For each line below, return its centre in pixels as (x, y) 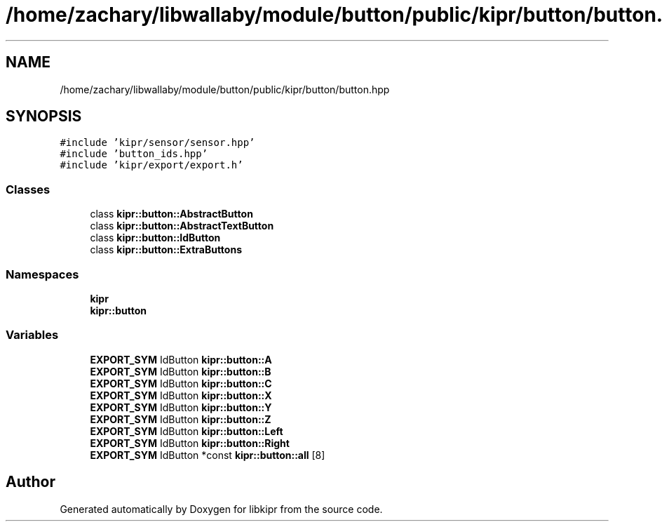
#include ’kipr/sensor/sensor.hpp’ (157, 143)
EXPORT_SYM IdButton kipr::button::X (181, 395)
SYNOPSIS (44, 116)
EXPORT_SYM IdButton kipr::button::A (181, 359)
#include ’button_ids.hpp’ (134, 154)
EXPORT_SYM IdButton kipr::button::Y (181, 407)
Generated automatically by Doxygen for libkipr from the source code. (221, 509)
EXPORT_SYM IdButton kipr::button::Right (190, 443)
